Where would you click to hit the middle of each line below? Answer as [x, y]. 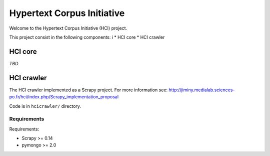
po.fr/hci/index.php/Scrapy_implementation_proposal [64, 97]
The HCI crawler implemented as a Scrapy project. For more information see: [88, 90]
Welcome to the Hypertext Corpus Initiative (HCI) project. [68, 28]
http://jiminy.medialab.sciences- [201, 90]
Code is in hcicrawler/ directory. [45, 106]
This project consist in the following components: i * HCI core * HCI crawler [87, 37]
